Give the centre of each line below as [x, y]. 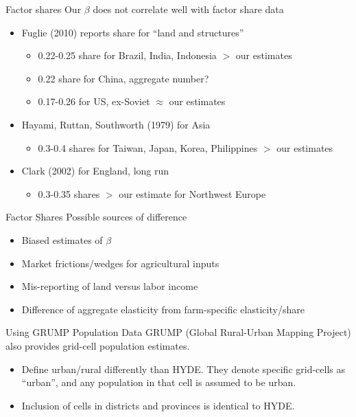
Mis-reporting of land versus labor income [110, 286]
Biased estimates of [62, 239]
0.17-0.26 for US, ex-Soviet [94, 101]
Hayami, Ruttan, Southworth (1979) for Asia [116, 124]
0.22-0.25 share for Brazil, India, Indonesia [127, 55]
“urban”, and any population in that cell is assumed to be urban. [159, 382]
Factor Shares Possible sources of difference [96, 217]
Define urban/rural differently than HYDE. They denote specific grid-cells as [183, 369]
